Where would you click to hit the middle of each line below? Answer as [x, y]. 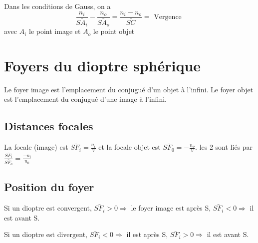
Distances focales [49, 126]
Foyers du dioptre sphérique [103, 65]
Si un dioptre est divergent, [46, 234]
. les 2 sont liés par [224, 147]
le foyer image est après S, [171, 208]
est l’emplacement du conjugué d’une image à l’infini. [85, 99]
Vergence [168, 17]
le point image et [55, 31]
